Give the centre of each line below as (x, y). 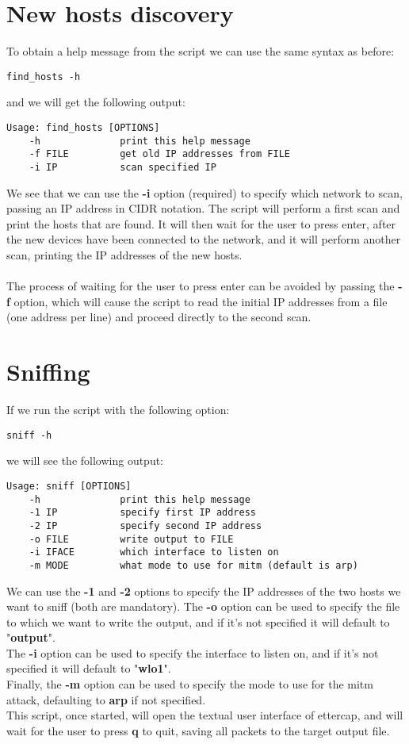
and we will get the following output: (96, 102)
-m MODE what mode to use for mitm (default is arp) (193, 565)
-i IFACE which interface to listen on (154, 552)
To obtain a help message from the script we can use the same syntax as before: (201, 51)
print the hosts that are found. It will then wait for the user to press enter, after (201, 223)
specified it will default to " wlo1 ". (89, 668)
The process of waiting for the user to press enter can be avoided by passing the (201, 286)
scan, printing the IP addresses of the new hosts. (124, 254)
